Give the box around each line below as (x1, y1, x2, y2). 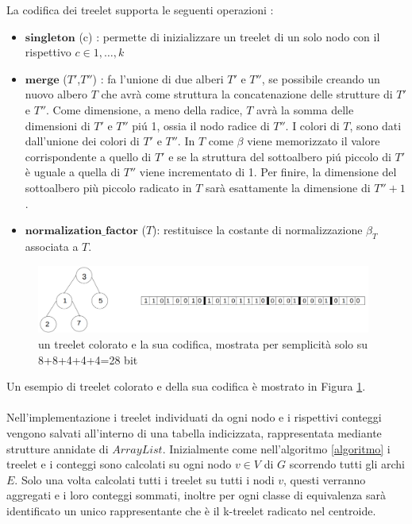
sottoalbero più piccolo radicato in (25, 179, 192, 195)
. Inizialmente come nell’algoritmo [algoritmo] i (162, 440, 391, 457)
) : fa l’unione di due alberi (92, 70, 224, 87)
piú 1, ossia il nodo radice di (132, 117, 270, 133)
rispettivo (25, 44, 71, 60)
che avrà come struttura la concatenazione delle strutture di (101, 86, 393, 102)
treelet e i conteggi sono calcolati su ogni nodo (6, 456, 232, 472)
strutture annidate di (6, 440, 109, 457)
